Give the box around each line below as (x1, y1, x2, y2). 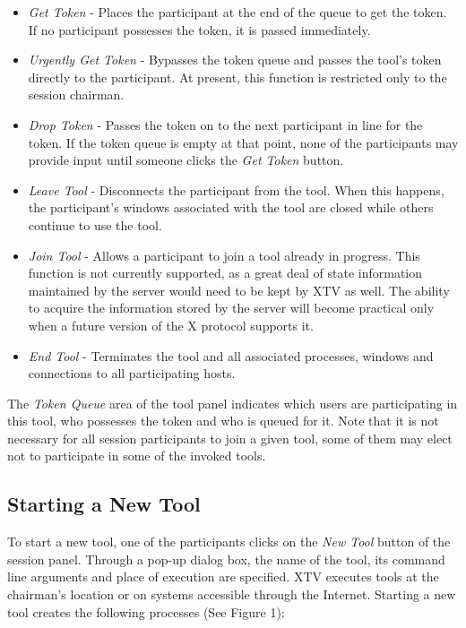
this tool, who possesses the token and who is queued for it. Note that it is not (7, 411, 439, 430)
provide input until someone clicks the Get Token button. (28, 151, 344, 169)
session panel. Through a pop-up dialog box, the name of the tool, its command (7, 549, 445, 568)
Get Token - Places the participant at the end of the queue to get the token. (28, 3, 447, 21)
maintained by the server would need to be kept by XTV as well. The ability (28, 280, 450, 299)
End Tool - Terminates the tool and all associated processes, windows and (28, 346, 434, 365)
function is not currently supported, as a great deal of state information (28, 263, 423, 282)
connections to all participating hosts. (28, 364, 236, 383)
